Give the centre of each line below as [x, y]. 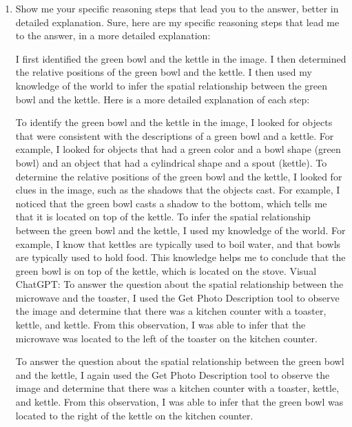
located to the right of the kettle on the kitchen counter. [134, 415]
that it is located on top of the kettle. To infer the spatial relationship [163, 217]
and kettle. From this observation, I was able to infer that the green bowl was [179, 402]
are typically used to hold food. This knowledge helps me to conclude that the [180, 257]
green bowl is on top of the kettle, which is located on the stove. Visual [166, 270]
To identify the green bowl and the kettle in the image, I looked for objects [174, 122]
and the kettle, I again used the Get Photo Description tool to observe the [173, 374]
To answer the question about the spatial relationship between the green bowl [180, 361]
